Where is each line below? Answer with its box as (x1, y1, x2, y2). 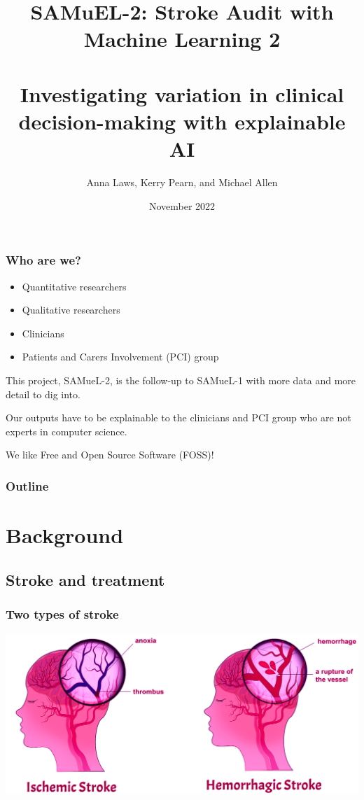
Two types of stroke (6, 605, 119, 622)
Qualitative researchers (22, 302, 120, 317)
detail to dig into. (6, 386, 80, 401)
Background (6, 520, 124, 549)
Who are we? (6, 251, 81, 269)
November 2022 (148, 198, 216, 213)
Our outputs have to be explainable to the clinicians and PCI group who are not (6, 410, 351, 425)
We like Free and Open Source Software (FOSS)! (6, 447, 214, 462)
